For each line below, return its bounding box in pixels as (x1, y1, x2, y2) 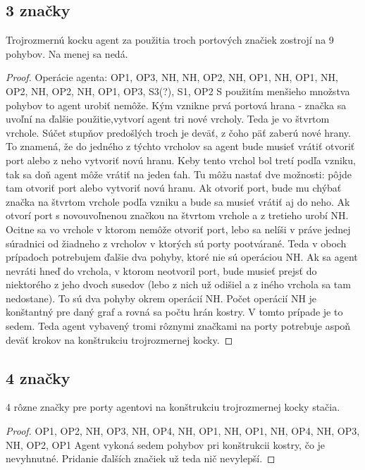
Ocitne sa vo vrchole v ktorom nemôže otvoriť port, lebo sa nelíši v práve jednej (6, 221, 351, 236)
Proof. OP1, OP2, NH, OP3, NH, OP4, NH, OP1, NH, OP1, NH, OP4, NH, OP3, (6, 423, 360, 438)
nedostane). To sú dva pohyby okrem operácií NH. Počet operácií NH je (6, 290, 317, 305)
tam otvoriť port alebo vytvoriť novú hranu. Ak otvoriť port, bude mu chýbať (6, 180, 342, 195)
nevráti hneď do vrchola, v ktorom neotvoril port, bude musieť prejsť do (6, 263, 317, 278)
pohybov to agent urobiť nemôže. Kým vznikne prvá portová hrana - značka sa (6, 97, 347, 112)
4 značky (6, 366, 70, 388)
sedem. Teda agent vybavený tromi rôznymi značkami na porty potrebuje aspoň (6, 319, 351, 333)
